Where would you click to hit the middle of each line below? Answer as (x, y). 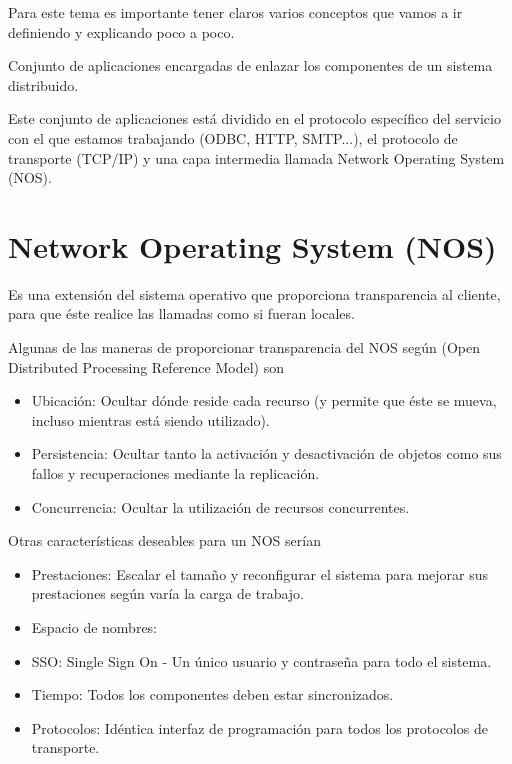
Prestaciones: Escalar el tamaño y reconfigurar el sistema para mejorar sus (259, 573)
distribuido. (43, 84)
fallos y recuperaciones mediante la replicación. (175, 473)
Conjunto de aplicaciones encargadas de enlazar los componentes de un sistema (250, 65)
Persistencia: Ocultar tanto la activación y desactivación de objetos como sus (266, 453)
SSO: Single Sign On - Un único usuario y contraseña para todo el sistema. (261, 660)
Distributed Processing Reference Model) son (146, 366)
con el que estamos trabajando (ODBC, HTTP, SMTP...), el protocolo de (233, 137)
